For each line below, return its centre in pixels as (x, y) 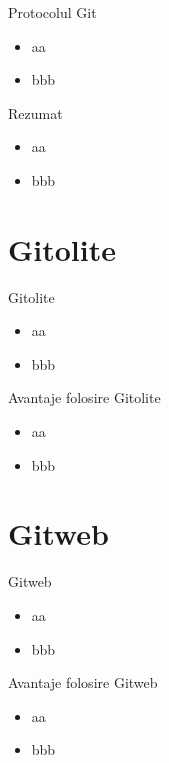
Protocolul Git (52, 12)
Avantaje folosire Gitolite (84, 397)
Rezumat (35, 112)
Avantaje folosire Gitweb (83, 682)
